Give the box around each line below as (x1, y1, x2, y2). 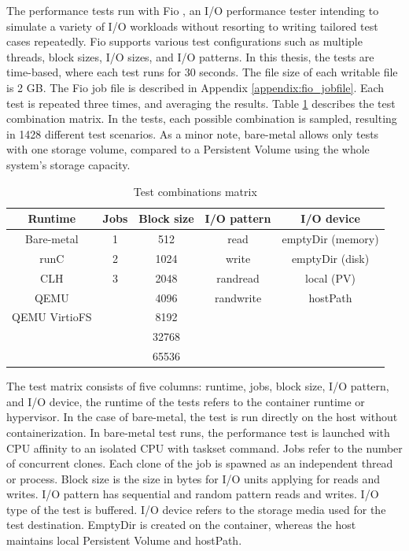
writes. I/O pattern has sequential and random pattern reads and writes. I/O (6, 486, 379, 502)
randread (216, 269, 260, 286)
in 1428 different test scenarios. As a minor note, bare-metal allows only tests (6, 125, 379, 142)
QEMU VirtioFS (12, 309, 92, 325)
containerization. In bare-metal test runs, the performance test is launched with (6, 423, 390, 440)
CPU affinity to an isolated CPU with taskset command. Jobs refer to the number (6, 439, 403, 456)
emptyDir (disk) (291, 250, 370, 266)
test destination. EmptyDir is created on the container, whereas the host (6, 516, 356, 533)
